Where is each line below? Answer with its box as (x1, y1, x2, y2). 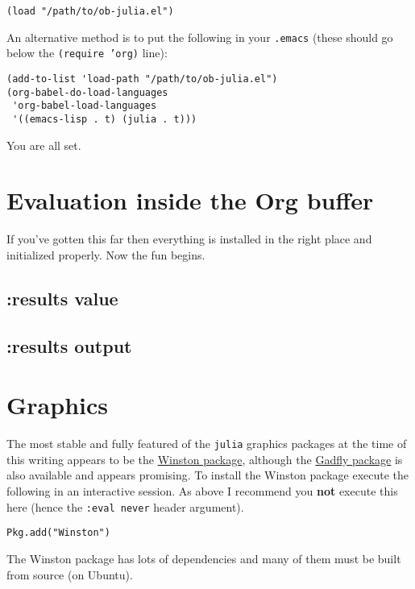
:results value (6, 285, 118, 310)
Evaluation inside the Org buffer (6, 184, 374, 217)
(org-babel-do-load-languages (6, 86, 168, 98)
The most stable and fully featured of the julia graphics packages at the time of (6, 435, 407, 452)
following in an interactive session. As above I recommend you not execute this (6, 483, 398, 500)
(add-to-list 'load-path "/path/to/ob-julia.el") (6, 73, 278, 85)
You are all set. (6, 136, 81, 153)
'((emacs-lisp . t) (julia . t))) (12, 113, 197, 125)
